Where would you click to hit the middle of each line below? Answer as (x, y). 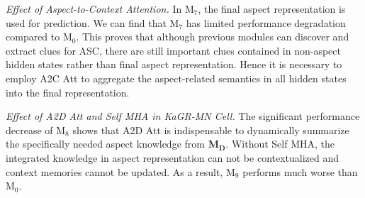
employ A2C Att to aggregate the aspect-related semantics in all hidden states (176, 78)
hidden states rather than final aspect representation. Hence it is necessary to (174, 64)
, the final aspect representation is (272, 9)
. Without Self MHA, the (280, 144)
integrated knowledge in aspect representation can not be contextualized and (173, 157)
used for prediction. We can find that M (92, 22)
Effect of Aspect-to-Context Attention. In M (100, 9)
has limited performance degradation (266, 22)
